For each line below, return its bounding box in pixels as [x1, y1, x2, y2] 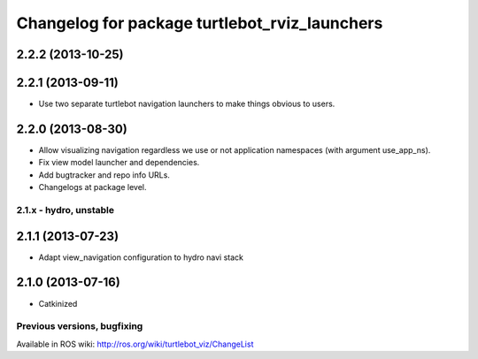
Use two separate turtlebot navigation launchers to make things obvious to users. [38, 98, 335, 110]
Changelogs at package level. [38, 182, 147, 193]
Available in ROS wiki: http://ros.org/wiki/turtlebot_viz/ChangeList [16, 339, 254, 349]
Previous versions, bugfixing [16, 320, 143, 332]
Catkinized [38, 298, 78, 309]
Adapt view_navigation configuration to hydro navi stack [38, 252, 243, 263]
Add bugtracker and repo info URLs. [38, 169, 170, 180]
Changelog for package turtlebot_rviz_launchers [16, 13, 383, 33]
